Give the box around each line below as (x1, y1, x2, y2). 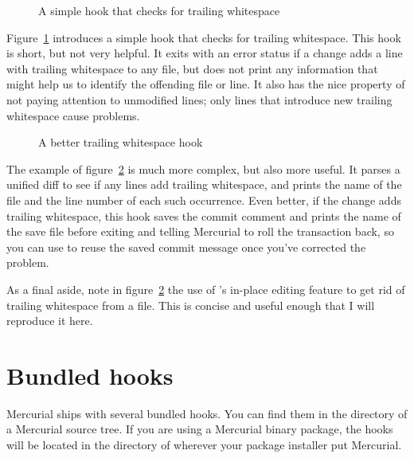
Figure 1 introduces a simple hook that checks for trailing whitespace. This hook (6, 29, 401, 45)
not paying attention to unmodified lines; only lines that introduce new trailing (6, 91, 393, 108)
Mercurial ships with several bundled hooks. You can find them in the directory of (6, 405, 408, 421)
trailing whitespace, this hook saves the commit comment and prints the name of (6, 207, 401, 224)
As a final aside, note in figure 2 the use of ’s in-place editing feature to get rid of (6, 280, 405, 297)
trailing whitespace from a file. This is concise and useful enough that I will (6, 296, 375, 313)
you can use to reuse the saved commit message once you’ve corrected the (6, 238, 366, 255)
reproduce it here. (6, 312, 93, 329)
